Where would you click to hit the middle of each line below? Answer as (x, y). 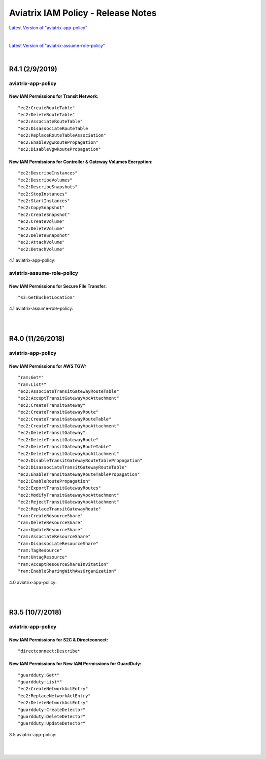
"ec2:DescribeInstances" (48, 173)
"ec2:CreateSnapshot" (44, 214)
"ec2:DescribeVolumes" (45, 180)
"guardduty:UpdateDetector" (52, 723)
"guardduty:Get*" (39, 675)
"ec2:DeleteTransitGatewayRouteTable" (65, 447)
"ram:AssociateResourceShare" (54, 537)
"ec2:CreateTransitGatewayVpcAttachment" (68, 426)
